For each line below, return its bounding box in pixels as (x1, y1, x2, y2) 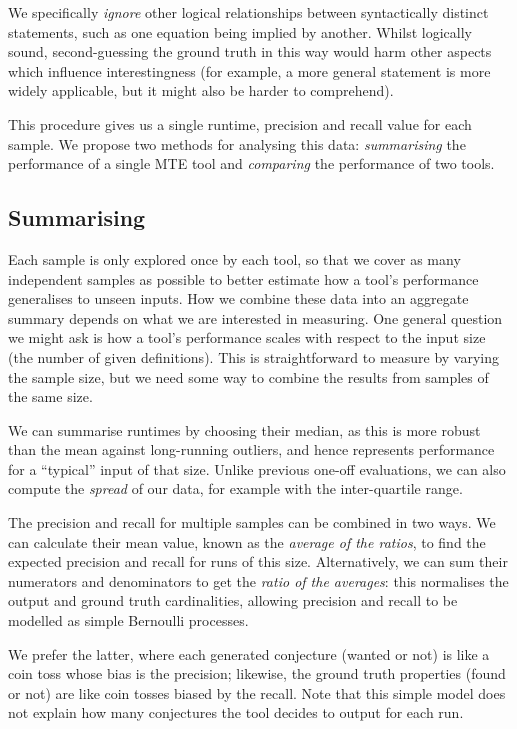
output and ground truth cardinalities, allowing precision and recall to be (8, 590, 458, 611)
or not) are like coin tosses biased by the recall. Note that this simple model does (8, 682, 506, 703)
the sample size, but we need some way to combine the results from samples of (8, 366, 489, 387)
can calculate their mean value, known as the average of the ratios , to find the (8, 531, 486, 552)
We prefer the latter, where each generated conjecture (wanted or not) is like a (8, 643, 490, 664)
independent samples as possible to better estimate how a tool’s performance (8, 268, 479, 289)
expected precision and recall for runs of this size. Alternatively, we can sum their (8, 551, 508, 572)
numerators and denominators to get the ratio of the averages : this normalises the (8, 570, 509, 591)
